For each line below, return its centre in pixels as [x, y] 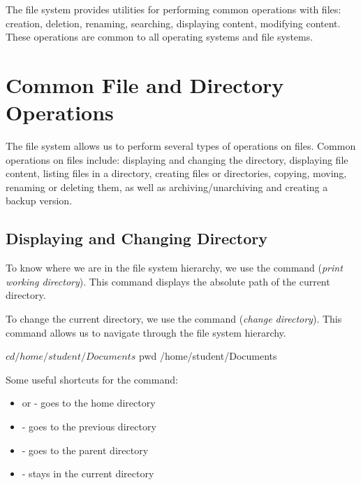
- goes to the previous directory [89, 427]
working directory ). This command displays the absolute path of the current [168, 281]
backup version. [39, 201]
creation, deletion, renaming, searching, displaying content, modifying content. [173, 23]
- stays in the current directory [88, 473]
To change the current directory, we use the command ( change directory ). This [174, 319]
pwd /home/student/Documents [208, 356]
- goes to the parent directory [85, 450]
